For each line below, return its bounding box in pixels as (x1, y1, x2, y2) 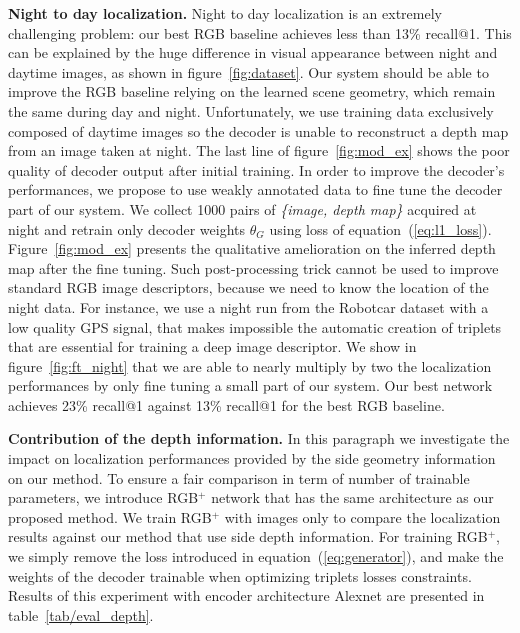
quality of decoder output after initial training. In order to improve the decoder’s (8, 159, 505, 180)
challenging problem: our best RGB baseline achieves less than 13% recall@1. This (8, 22, 512, 43)
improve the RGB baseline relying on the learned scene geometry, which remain (8, 81, 496, 102)
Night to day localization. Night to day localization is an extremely (8, 3, 442, 23)
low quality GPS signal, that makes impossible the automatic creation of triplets (8, 316, 502, 337)
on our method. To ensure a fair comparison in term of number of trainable (8, 467, 470, 488)
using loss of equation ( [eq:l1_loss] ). (269, 218, 492, 239)
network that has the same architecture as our (211, 487, 494, 508)
